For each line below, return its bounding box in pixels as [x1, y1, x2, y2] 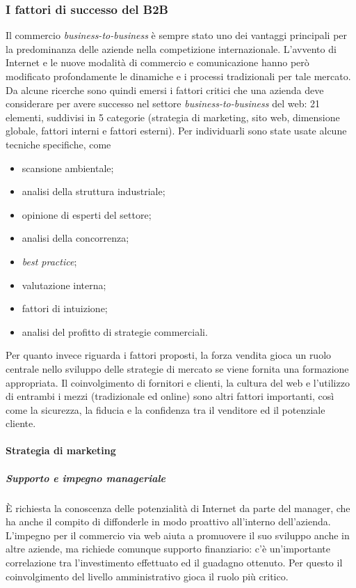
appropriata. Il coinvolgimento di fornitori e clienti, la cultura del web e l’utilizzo [6, 375, 350, 389]
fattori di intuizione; [22, 301, 108, 316]
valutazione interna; [22, 277, 106, 292]
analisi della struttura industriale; [22, 184, 165, 199]
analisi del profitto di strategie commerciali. [22, 324, 208, 339]
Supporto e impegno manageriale [6, 470, 166, 485]
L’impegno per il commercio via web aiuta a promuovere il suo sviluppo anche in [6, 527, 350, 542]
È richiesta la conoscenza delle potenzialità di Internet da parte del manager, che [6, 500, 350, 515]
